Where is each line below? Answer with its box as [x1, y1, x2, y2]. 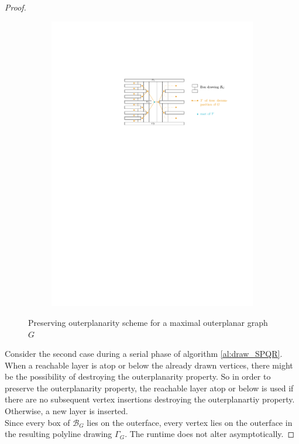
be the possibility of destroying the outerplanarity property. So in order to [5, 370, 271, 383]
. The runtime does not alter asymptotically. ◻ [125, 428, 295, 440]
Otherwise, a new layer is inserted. [5, 405, 128, 417]
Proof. [5, 1, 26, 13]
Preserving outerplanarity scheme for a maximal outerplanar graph [28, 316, 268, 328]
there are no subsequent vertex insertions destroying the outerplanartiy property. [5, 393, 295, 405]
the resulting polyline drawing [5, 428, 112, 440]
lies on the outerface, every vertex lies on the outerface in [87, 416, 293, 428]
